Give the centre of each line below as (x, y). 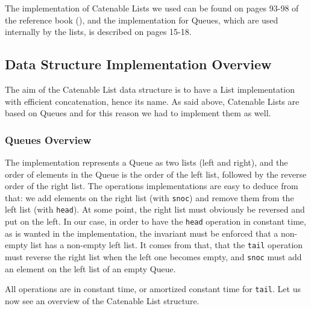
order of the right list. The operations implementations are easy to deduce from (152, 186)
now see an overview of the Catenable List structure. (102, 300)
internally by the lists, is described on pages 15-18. (98, 32)
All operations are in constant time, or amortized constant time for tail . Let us (153, 289)
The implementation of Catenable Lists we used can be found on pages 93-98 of (152, 8)
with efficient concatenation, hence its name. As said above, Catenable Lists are (152, 101)
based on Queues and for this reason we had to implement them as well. (138, 113)
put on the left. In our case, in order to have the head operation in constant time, (155, 221)
